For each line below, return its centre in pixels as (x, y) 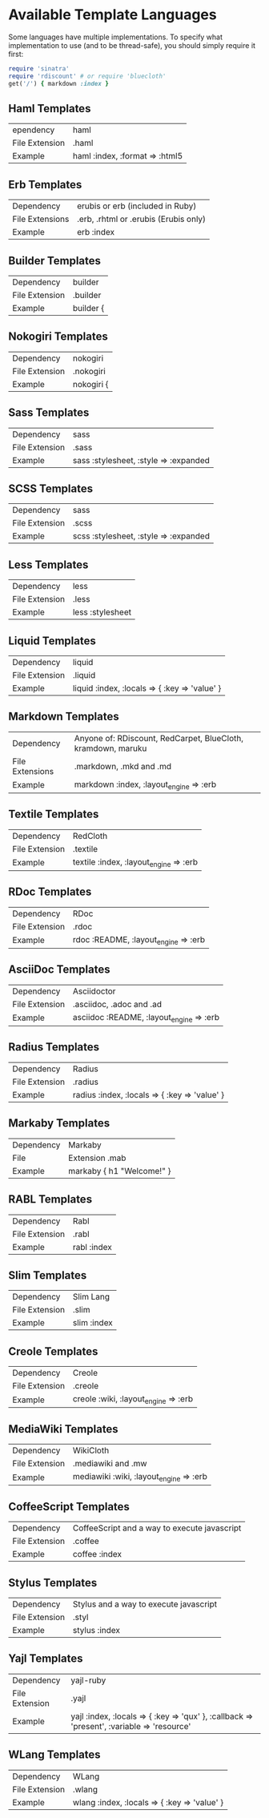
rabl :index (92, 1247)
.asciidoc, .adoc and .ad (117, 1004)
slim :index (93, 1323)
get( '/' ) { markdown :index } (59, 83)
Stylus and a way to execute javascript (145, 1604)
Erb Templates (45, 185)
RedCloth (90, 836)
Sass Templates (49, 413)
